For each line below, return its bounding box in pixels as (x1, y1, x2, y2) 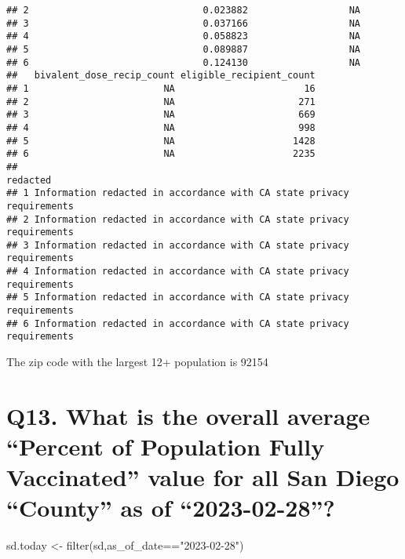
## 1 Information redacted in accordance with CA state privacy (6, 187, 349, 199)
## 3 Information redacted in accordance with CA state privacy (6, 239, 349, 251)
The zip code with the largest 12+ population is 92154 (6, 354, 268, 370)
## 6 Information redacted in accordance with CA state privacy (6, 318, 349, 329)
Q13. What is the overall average (6, 399, 370, 431)
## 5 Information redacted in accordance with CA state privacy (6, 292, 349, 303)
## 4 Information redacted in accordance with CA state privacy (6, 266, 349, 278)
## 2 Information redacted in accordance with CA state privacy (6, 213, 349, 225)
